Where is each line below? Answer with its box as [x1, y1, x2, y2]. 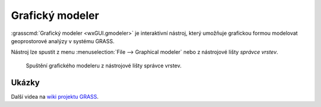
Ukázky [11, 77, 40, 87]
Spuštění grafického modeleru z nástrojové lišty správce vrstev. [26, 62, 182, 69]
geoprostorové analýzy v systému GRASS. [11, 37, 115, 44]
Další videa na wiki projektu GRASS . [11, 93, 99, 100]
